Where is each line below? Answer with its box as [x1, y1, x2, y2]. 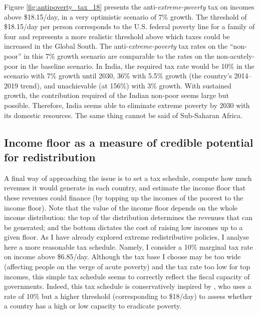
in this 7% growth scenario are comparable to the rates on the [24, 50, 214, 61]
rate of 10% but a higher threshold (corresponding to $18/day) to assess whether [4, 290, 252, 301]
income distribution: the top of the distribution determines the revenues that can [4, 212, 252, 223]
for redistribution [4, 149, 96, 164]
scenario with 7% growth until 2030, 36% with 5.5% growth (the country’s [4, 70, 232, 81]
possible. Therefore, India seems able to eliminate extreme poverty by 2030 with [4, 99, 250, 110]
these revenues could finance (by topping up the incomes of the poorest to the [4, 192, 243, 202]
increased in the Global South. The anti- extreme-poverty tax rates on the [4, 41, 228, 51]
